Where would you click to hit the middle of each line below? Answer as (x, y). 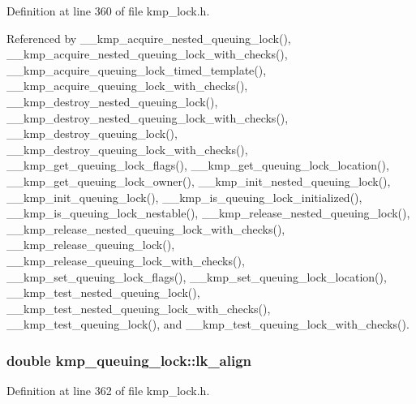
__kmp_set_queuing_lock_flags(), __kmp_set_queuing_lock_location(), (197, 276)
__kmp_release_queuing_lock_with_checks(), (126, 260)
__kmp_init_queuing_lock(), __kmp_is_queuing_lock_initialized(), (184, 197)
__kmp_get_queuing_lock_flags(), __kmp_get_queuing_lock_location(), (198, 165)
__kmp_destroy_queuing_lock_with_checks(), (127, 149)
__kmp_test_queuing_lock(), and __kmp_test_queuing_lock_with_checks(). (208, 324)
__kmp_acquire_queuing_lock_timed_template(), (137, 69)
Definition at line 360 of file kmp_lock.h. (108, 11)
